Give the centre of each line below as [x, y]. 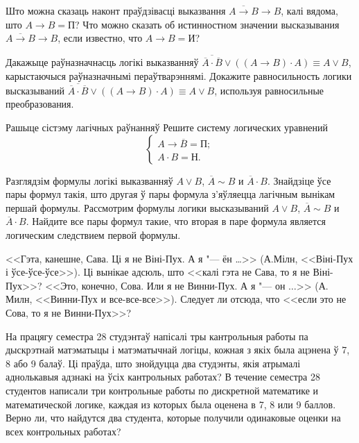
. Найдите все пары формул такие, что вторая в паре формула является [176, 221]
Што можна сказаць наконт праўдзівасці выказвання [116, 10]
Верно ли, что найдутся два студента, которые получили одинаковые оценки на [173, 418]
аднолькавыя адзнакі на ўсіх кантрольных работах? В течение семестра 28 [163, 377]
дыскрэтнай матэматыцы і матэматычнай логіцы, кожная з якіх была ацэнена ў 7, [178, 350]
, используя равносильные [269, 90]
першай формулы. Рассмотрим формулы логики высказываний [137, 207]
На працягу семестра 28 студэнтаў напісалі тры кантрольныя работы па [157, 336]
